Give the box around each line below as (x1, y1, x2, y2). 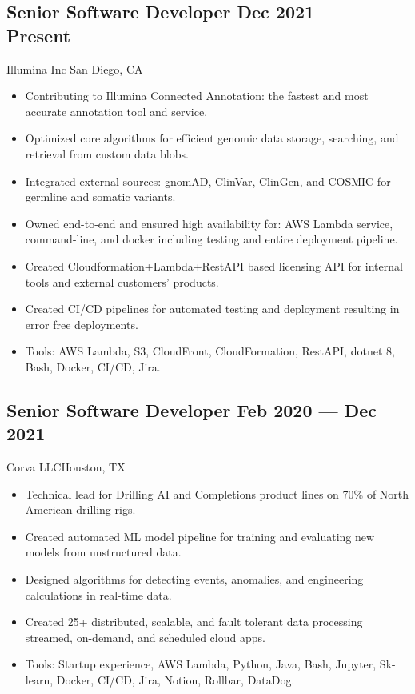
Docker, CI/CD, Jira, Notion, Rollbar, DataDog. (56, 672, 295, 688)
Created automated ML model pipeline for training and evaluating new (25, 528, 375, 544)
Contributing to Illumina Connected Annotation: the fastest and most (25, 87, 369, 104)
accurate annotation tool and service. (25, 102, 208, 119)
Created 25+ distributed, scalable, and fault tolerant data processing (25, 613, 363, 630)
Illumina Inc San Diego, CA (6, 60, 143, 77)
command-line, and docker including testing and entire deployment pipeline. (25, 231, 398, 247)
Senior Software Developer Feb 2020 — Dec (6, 397, 377, 422)
